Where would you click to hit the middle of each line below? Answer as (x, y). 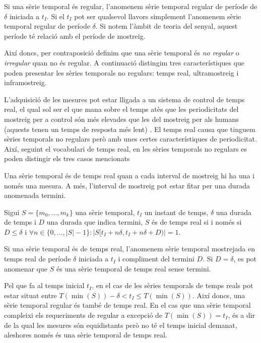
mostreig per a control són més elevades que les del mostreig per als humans (121, 119)
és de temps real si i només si (197, 222)
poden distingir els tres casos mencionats (67, 158)
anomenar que (26, 268)
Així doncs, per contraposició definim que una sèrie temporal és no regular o (122, 53)
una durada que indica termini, (95, 222)
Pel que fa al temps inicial (44, 285)
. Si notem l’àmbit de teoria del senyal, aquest (167, 26)
